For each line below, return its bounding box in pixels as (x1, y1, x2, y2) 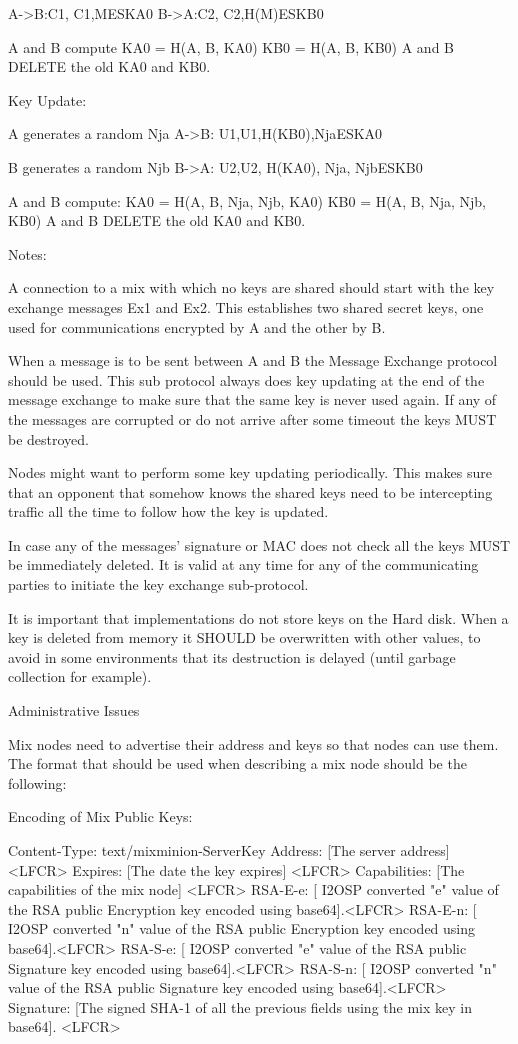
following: (8, 772, 67, 793)
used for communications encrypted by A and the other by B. (8, 316, 386, 337)
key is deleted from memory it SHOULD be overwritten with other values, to (8, 627, 481, 648)
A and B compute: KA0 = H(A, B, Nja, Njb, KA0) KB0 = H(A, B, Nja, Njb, (8, 190, 486, 211)
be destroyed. (8, 428, 90, 449)
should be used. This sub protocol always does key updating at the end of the (8, 369, 485, 390)
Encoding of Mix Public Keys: (8, 806, 193, 827)
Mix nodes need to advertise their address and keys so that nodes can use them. (8, 733, 499, 754)
